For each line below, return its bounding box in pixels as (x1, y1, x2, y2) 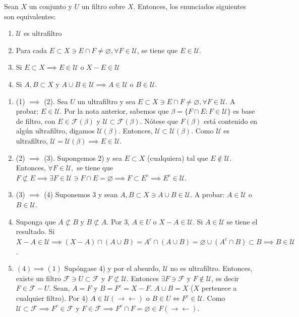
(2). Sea (44, 96, 68, 106)
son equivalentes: (4, 11, 56, 21)
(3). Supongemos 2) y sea (44, 152, 123, 163)
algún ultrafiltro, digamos (16, 125, 95, 136)
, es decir (211, 273, 239, 283)
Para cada (16, 44, 47, 55)
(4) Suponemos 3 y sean (44, 189, 118, 200)
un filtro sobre (81, 1, 126, 11)
